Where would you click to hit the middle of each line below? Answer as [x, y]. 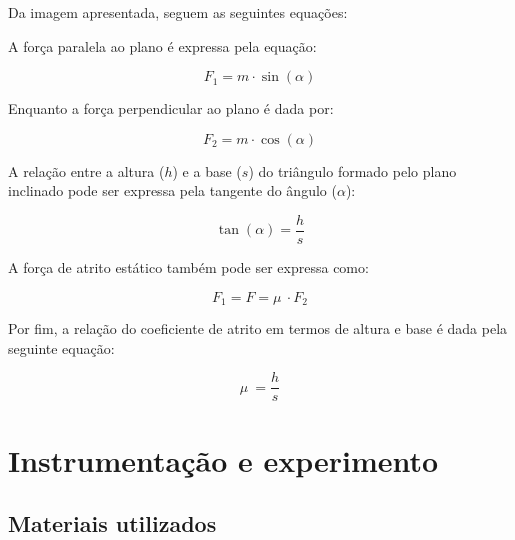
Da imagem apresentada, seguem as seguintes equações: [178, 12]
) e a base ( [207, 170]
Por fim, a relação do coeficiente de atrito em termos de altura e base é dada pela [258, 328]
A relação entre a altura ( [86, 170]
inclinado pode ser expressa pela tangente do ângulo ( [172, 190]
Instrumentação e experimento [223, 459]
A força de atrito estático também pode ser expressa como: [188, 267]
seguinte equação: [61, 347]
